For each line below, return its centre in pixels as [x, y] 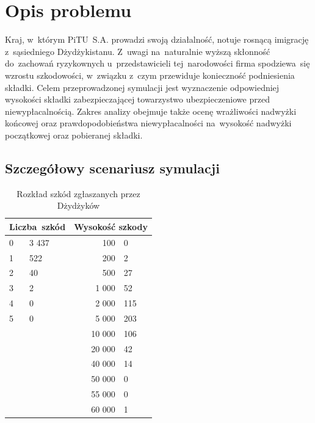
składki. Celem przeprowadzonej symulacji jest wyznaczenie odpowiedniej [142, 87]
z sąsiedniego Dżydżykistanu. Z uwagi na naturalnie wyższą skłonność [138, 51]
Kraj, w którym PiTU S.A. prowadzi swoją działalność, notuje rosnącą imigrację [157, 39]
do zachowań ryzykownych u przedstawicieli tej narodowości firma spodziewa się [157, 63]
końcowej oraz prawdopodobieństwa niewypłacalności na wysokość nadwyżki [148, 123]
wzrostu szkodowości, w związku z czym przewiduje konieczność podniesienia [150, 75]
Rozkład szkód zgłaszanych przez [78, 193]
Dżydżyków [78, 205]
